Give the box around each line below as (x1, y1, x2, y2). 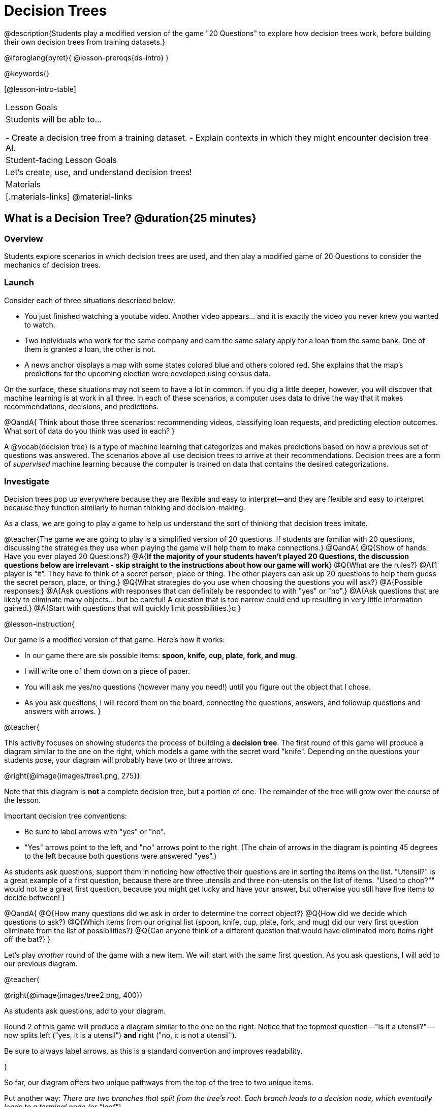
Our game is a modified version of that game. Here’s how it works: (4, 635, 225, 644)
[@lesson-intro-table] (4, 84, 76, 93)
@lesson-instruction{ (4, 620, 75, 629)
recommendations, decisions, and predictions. (4, 402, 159, 411)
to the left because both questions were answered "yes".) (24, 852, 217, 861)
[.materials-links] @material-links (6, 191, 132, 202)
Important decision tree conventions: (4, 811, 127, 821)
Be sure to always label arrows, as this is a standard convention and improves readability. (4, 1047, 303, 1056)
